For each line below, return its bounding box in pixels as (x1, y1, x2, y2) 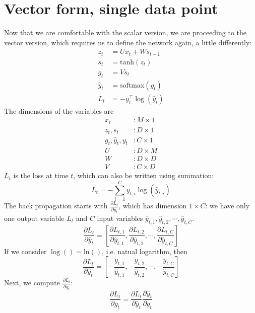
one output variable (4, 212, 65, 223)
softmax (120, 82, 145, 89)
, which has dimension (118, 200, 187, 211)
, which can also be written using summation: (73, 170, 214, 181)
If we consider (4, 246, 47, 256)
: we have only (205, 200, 250, 211)
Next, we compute (4, 277, 60, 288)
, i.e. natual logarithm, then (102, 246, 187, 256)
